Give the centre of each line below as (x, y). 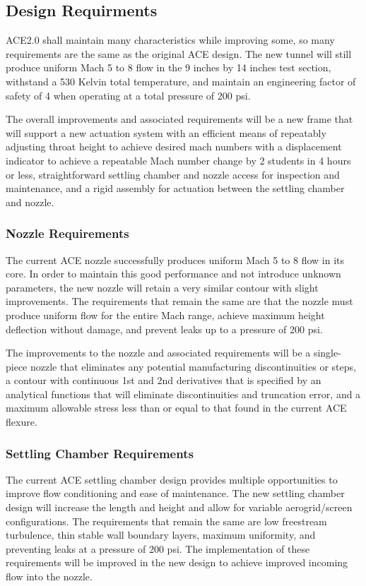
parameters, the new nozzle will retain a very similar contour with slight (162, 287)
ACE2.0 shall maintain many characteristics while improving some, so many (170, 40)
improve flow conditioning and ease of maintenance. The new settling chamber (175, 493)
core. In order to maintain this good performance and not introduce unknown (173, 274)
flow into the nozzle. (49, 576)
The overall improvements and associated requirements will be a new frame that (179, 119)
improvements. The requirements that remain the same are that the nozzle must (179, 301)
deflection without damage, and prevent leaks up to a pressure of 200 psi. (164, 329)
